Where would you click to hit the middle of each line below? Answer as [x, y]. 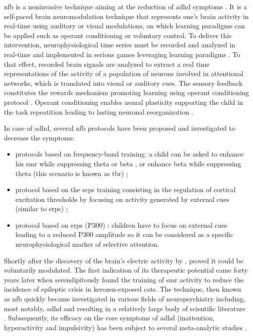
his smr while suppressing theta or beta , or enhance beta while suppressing [128, 163]
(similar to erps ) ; [42, 208]
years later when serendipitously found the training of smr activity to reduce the [124, 279]
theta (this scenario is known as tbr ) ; [72, 173]
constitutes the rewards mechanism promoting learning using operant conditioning [126, 92]
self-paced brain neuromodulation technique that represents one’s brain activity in [126, 16]
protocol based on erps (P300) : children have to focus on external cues [121, 225]
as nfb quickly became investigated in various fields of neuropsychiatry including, [125, 299]
